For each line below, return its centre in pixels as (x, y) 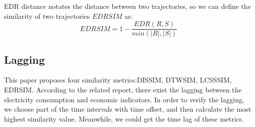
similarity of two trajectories (47, 16)
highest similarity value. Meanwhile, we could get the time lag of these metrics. (124, 118)
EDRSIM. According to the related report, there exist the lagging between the (123, 90)
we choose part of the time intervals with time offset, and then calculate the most (128, 109)
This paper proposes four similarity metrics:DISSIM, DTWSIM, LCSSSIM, (118, 80)
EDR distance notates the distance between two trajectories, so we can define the (127, 6)
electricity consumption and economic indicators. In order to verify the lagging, (124, 99)
